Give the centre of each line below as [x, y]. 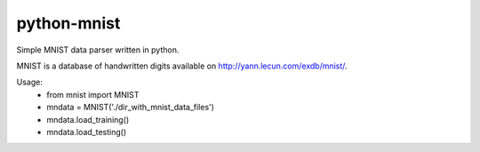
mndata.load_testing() [87, 132]
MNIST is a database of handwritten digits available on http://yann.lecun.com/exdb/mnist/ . [182, 66]
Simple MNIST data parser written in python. [98, 50]
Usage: [30, 82]
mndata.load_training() [88, 119]
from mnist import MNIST [93, 94]
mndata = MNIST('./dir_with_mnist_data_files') [131, 108]
